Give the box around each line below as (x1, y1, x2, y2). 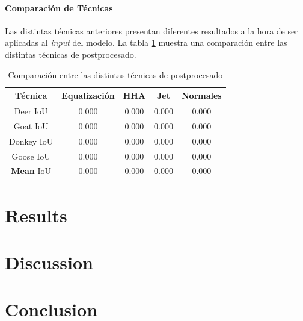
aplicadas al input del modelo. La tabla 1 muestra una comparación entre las (5, 36, 287, 49)
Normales (181, 89, 222, 102)
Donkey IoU (9, 134, 54, 147)
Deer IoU (14, 105, 48, 117)
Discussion (5, 250, 93, 275)
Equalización (61, 89, 115, 102)
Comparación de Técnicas (5, 1, 113, 14)
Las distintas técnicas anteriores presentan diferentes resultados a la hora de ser (5, 24, 298, 37)
